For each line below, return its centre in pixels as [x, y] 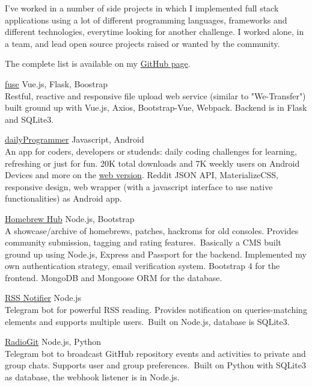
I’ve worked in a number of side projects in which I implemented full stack [142, 8]
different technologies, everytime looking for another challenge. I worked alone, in [154, 32]
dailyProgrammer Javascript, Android [75, 139]
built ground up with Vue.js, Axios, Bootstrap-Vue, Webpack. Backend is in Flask [156, 107]
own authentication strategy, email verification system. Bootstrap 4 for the [142, 266]
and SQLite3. [29, 119]
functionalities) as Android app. [63, 198]
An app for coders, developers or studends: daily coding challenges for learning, [151, 151]
